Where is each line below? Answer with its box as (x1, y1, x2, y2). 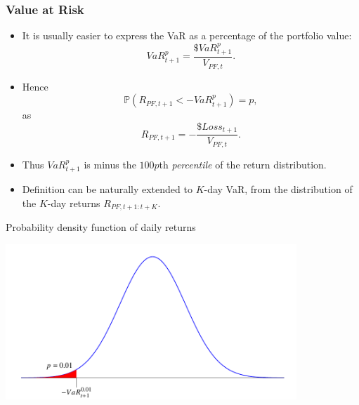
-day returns (47, 195, 100, 210)
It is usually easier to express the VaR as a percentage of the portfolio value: (22, 28, 352, 43)
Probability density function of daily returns (6, 220, 196, 234)
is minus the (84, 157, 136, 171)
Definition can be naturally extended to (22, 182, 192, 197)
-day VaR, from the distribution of (204, 182, 353, 197)
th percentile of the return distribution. (159, 157, 327, 171)
